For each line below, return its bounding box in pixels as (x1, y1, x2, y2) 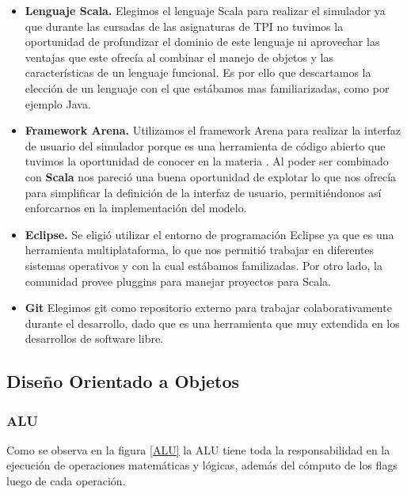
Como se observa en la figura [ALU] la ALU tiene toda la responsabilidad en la (6, 441, 390, 458)
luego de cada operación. (6, 473, 126, 489)
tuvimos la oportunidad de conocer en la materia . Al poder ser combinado (25, 153, 389, 169)
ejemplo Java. (25, 95, 91, 112)
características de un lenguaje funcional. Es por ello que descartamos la (25, 64, 371, 81)
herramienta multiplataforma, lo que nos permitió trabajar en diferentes (25, 241, 375, 258)
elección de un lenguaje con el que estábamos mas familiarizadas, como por (25, 79, 390, 96)
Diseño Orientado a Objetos (6, 369, 240, 393)
